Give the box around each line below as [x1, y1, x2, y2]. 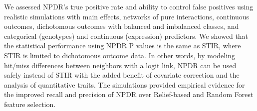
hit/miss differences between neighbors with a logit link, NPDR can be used [4, 60, 237, 70]
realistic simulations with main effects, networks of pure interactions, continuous [4, 11, 250, 21]
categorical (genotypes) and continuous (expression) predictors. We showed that [4, 30, 249, 41]
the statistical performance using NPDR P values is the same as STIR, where [4, 40, 241, 51]
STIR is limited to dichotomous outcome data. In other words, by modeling [4, 50, 235, 60]
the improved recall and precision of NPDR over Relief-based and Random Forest [4, 89, 254, 100]
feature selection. [4, 99, 56, 109]
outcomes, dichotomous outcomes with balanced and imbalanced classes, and [4, 21, 239, 31]
